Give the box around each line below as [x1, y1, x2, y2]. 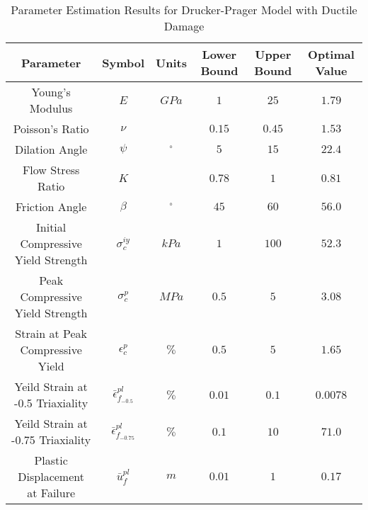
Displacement [18, 468, 84, 484]
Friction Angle [15, 198, 87, 215]
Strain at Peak [15, 325, 87, 341]
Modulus [29, 100, 73, 116]
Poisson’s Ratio [13, 120, 89, 137]
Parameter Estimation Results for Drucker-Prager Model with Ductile [11, 1, 357, 18]
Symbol [102, 54, 145, 71]
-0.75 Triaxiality [11, 431, 91, 448]
